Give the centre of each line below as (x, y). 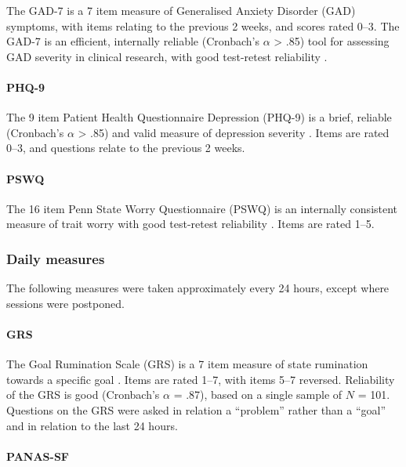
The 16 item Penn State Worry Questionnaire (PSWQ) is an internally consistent (202, 208)
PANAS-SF (38, 456)
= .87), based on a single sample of (258, 395)
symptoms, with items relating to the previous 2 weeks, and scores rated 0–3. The (203, 25)
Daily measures (56, 258)
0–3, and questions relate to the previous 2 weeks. (126, 148)
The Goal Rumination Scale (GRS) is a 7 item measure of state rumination (187, 364)
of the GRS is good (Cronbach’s (83, 395)
